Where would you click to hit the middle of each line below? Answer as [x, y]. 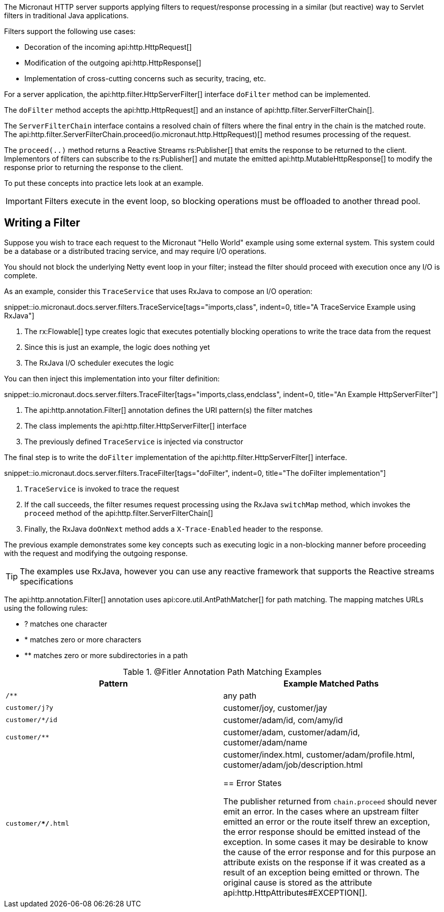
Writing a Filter [42, 223]
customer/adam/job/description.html [293, 764]
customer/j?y [29, 708]
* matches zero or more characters [83, 639]
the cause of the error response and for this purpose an [330, 852]
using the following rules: [46, 608]
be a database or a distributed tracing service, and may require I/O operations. [135, 251]
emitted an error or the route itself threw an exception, [327, 821]
